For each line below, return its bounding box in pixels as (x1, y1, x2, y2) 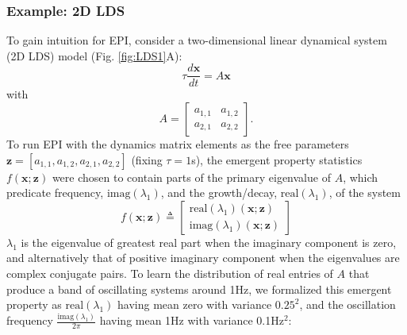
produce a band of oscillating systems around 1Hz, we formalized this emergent (6, 280, 392, 297)
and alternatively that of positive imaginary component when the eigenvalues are (6, 249, 400, 266)
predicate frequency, (6, 184, 104, 201)
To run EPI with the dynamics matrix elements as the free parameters (6, 136, 349, 152)
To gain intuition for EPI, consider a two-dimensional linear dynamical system (6, 32, 387, 48)
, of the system (328, 184, 401, 201)
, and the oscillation (299, 296, 396, 313)
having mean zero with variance (117, 296, 272, 313)
